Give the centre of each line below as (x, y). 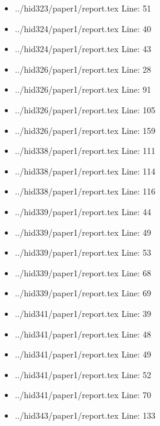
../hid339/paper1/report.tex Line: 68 (83, 272)
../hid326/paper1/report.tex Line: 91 (83, 89)
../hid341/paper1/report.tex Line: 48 (83, 334)
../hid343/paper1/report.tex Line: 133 (85, 415)
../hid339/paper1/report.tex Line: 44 (83, 211)
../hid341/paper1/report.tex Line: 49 (83, 354)
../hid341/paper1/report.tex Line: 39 (83, 313)
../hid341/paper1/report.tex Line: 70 (83, 395)
